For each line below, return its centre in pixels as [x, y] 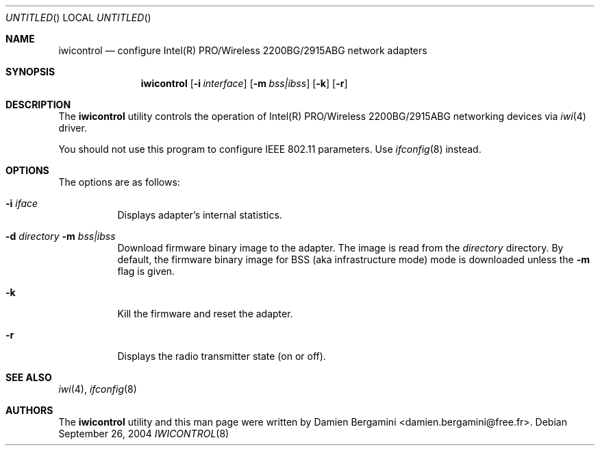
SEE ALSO [29, 377]
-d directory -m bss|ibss [61, 236]
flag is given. [146, 271]
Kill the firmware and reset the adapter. [205, 314]
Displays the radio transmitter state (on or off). [222, 356]
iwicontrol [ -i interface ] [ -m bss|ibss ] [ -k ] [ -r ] [244, 83]
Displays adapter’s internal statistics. [200, 215]
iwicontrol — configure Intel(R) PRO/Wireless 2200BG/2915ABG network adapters [243, 50]
